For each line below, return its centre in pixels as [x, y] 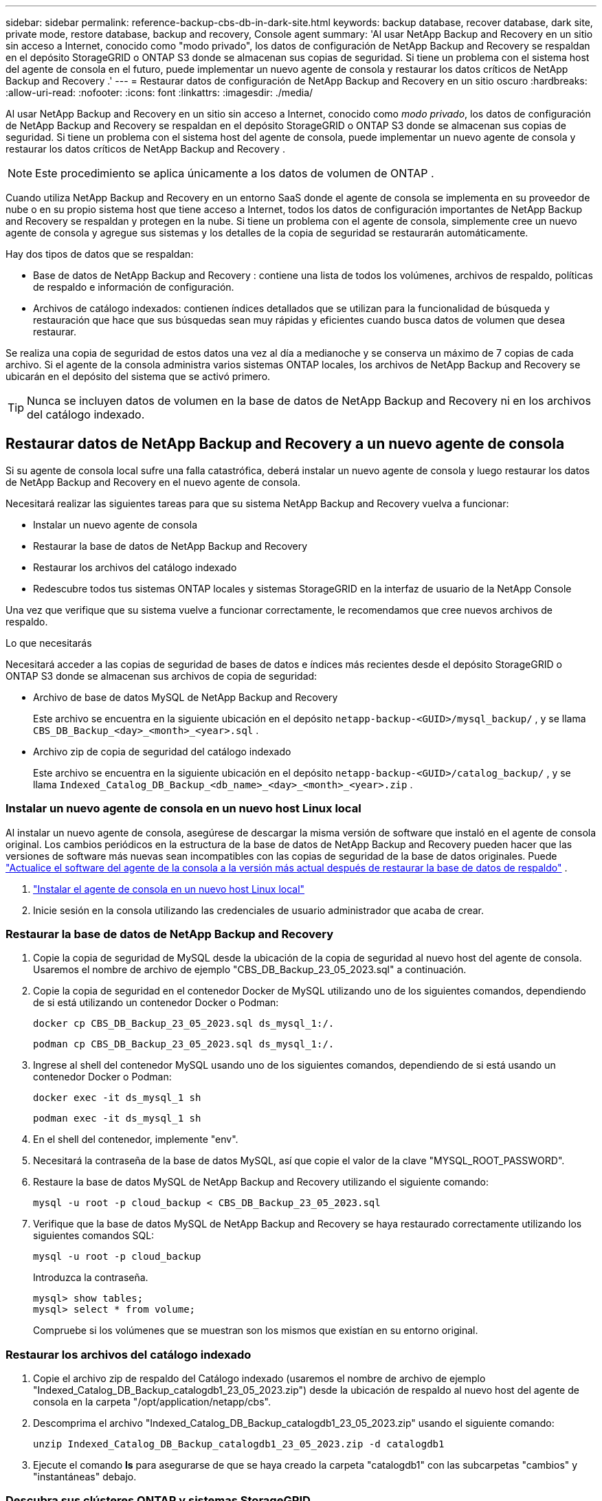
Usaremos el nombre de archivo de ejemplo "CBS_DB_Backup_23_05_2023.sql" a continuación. [250, 970]
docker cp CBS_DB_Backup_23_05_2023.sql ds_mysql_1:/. [184, 1024]
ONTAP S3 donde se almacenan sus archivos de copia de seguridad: [161, 676]
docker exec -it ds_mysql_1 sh [117, 1098]
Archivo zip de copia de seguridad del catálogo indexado [162, 751]
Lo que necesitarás [49, 643]
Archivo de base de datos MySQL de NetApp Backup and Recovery [186, 697]
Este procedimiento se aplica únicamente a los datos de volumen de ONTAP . [235, 173]
